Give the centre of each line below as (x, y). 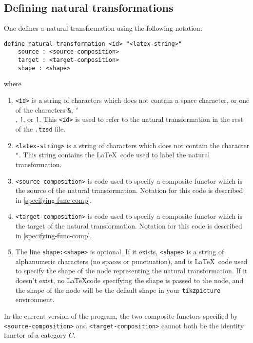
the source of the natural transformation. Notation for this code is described (129, 190)
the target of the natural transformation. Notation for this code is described (129, 226)
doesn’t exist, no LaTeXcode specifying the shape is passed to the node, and (129, 280)
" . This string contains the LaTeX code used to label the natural (113, 155)
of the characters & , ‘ (47, 109)
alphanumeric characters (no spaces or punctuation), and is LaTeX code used (131, 261)
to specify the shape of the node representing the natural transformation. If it (131, 271)
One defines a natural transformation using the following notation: (103, 28)
